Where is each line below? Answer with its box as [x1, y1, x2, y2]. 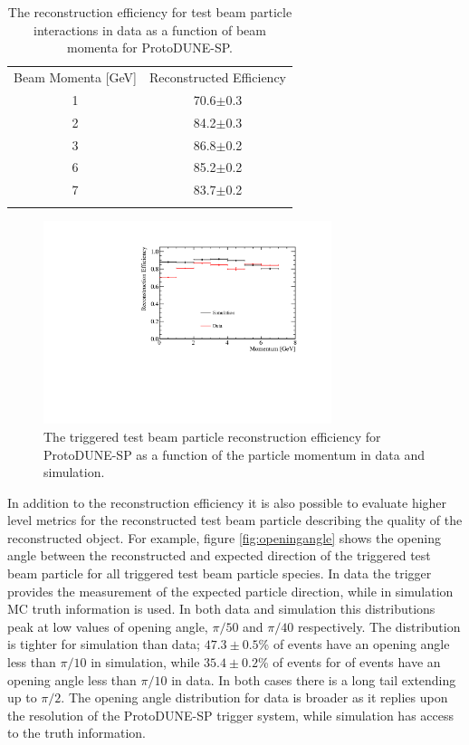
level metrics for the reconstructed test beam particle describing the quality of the [7, 511, 463, 530]
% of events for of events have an [258, 653, 441, 672]
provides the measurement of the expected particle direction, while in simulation [7, 581, 454, 600]
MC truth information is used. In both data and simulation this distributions [7, 599, 435, 618]
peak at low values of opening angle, [7, 616, 208, 635]
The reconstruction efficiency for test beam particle [7, 3, 292, 21]
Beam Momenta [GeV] [14, 68, 137, 87]
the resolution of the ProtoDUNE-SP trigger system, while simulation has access [7, 705, 455, 724]
